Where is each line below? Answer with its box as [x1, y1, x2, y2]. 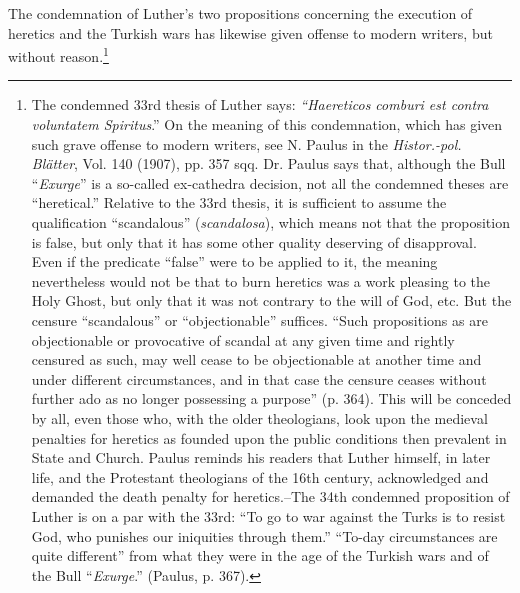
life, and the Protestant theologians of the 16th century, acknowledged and [31, 466, 489, 487]
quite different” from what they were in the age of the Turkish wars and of [31, 545, 489, 566]
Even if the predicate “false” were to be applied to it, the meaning [31, 251, 438, 272]
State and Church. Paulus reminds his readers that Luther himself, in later [31, 447, 491, 468]
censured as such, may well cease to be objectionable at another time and [31, 349, 482, 370]
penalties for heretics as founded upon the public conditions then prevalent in [31, 427, 507, 448]
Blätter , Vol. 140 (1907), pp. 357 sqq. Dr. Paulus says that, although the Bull [31, 153, 506, 174]
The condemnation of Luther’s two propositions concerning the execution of [8, 3, 473, 23]
